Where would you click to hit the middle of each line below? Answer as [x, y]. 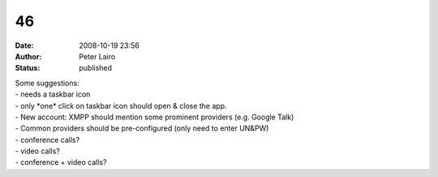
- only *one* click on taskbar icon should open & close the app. [121, 106]
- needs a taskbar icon [53, 94]
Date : [24, 45]
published [96, 68]
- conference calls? [47, 140]
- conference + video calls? [61, 162]
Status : [28, 68]
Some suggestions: [47, 83]
